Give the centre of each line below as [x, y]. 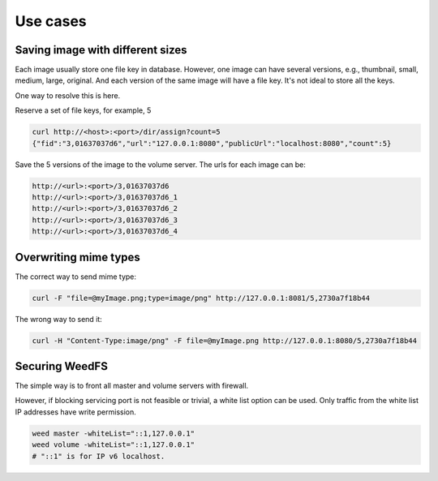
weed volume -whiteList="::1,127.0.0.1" [113, 445]
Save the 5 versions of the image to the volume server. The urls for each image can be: [160, 164]
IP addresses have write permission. [76, 412]
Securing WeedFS [62, 366]
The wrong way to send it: [59, 319]
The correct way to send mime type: [76, 277]
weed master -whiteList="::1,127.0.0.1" [113, 433]
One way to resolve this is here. [68, 95]
